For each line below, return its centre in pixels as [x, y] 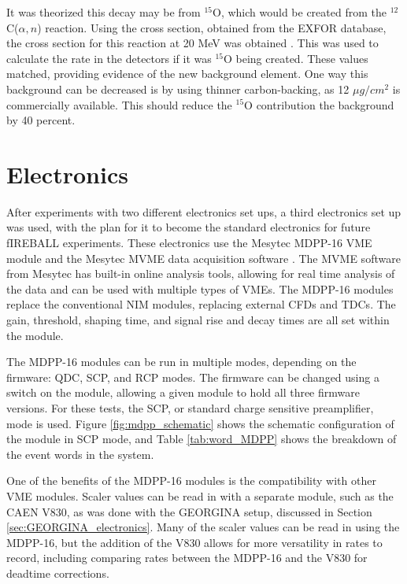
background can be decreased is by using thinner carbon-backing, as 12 [178, 89]
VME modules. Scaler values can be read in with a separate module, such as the [200, 495]
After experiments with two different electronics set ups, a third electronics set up [204, 211]
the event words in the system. [80, 454]
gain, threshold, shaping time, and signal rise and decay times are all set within [198, 320]
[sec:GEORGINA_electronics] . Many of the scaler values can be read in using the [203, 527]
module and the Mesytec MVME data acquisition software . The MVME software [203, 258]
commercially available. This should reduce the [119, 104]
